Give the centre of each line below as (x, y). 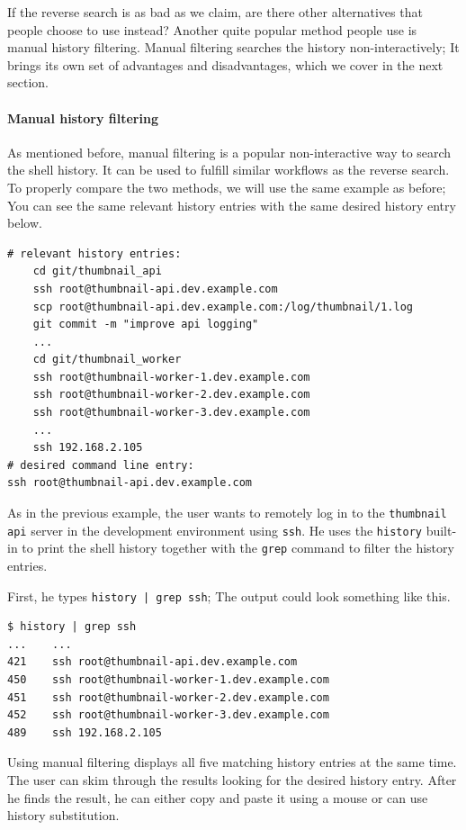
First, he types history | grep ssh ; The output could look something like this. (229, 595)
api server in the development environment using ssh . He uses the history (215, 530)
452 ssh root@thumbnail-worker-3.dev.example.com (168, 715)
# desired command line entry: (101, 465)
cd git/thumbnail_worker (107, 360)
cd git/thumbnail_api (97, 271)
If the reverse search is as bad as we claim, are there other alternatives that (215, 12)
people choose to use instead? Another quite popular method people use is (212, 29)
